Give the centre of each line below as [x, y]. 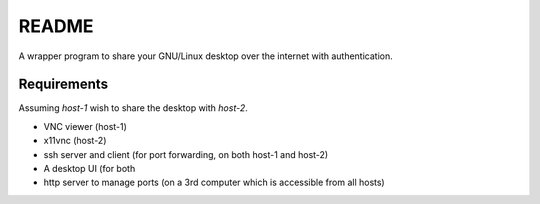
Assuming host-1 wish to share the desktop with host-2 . [133, 108]
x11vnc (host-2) [75, 141]
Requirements [63, 84]
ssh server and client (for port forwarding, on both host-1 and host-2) [186, 154]
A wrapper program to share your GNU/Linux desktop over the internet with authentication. [206, 56]
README [56, 26]
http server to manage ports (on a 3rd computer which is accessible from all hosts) [214, 182]
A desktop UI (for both [89, 169]
